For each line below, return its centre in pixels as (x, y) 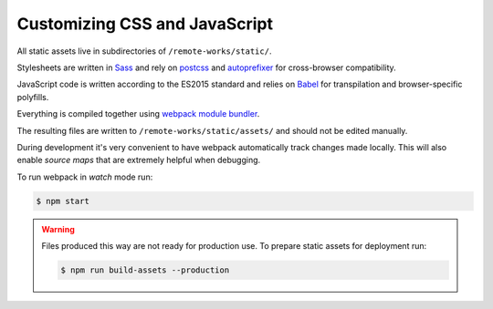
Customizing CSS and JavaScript (145, 24)
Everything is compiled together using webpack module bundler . (138, 114)
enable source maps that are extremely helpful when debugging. (139, 160)
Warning (58, 229)
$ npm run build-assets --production (145, 270)
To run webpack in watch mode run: (85, 177)
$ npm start (63, 201)
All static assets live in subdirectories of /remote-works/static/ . (144, 51)
